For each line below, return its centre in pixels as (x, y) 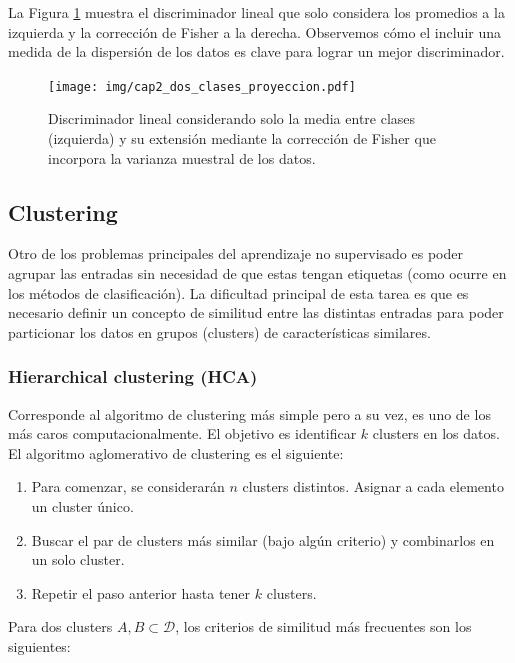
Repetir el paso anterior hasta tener (141, 592)
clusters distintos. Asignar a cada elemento (373, 486)
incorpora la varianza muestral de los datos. (182, 157)
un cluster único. (82, 505)
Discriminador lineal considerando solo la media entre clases (232, 118)
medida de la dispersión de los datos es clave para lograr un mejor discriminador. (256, 51)
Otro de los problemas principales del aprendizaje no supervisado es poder (235, 253)
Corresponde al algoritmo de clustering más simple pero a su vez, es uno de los (249, 413)
